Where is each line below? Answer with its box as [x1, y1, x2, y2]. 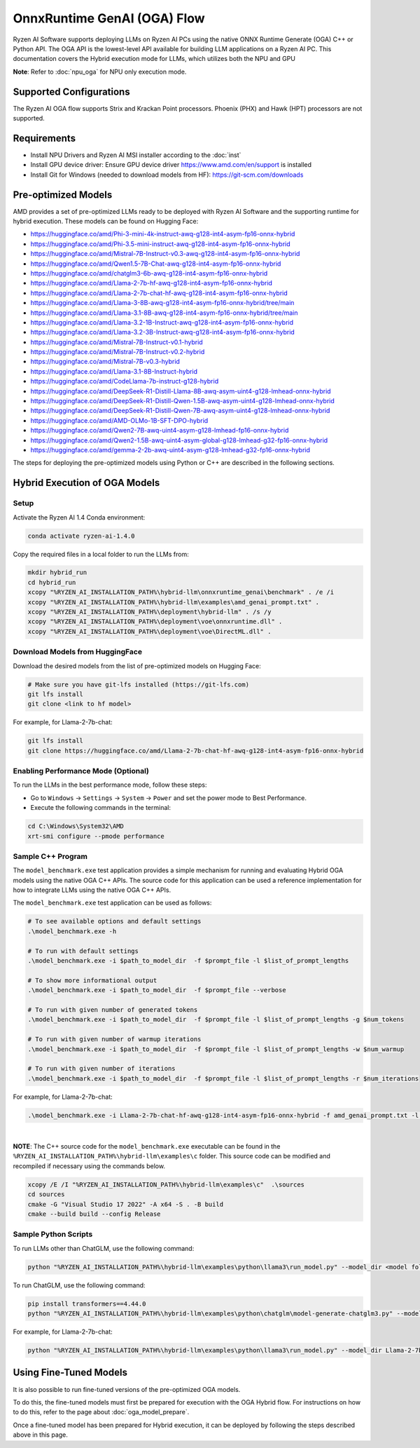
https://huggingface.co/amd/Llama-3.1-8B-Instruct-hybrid [30, 367, 198, 375]
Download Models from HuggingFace [13, 647, 143, 657]
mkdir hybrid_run [27, 569, 87, 576]
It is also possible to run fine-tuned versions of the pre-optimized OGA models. [13, 1385, 241, 1393]
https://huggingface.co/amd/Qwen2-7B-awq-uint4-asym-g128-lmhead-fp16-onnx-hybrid [30, 426, 289, 435]
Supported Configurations [13, 86, 130, 97]
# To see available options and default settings [27, 917, 202, 926]
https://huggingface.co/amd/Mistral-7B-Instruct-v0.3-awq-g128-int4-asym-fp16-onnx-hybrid [30, 250, 300, 258]
